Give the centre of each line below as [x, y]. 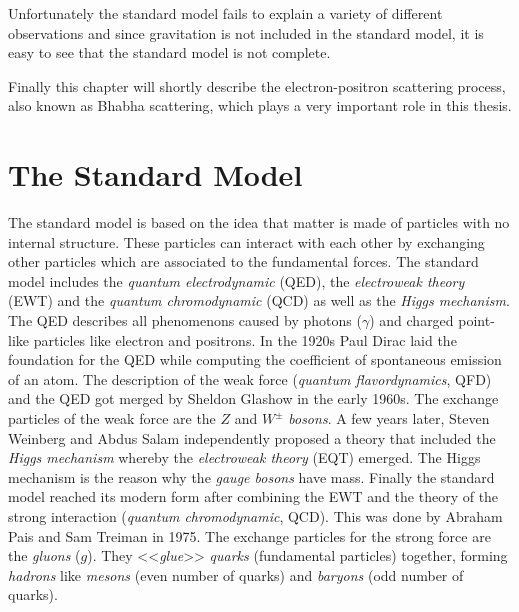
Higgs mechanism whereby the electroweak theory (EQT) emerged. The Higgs [244, 457]
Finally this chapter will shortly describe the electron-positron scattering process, [257, 85]
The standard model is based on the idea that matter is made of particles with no [259, 222]
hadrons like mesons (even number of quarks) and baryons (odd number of [236, 574]
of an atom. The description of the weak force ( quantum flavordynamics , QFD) [250, 378]
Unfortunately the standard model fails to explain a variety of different [225, 13]
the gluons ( [44, 555]
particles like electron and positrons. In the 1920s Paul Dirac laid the [245, 339]
